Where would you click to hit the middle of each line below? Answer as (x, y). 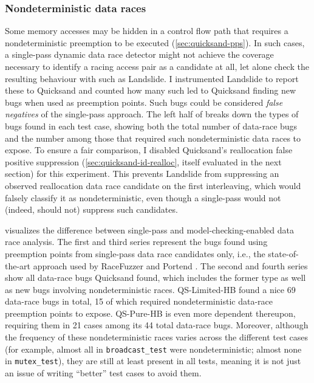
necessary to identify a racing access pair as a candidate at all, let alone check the (157, 66)
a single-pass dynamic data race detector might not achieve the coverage (139, 54)
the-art (18, 265)
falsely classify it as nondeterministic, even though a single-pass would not (143, 197)
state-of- (283, 253)
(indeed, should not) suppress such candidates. (91, 209)
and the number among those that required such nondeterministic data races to (153, 138)
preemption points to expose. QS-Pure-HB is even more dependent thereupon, (150, 313)
